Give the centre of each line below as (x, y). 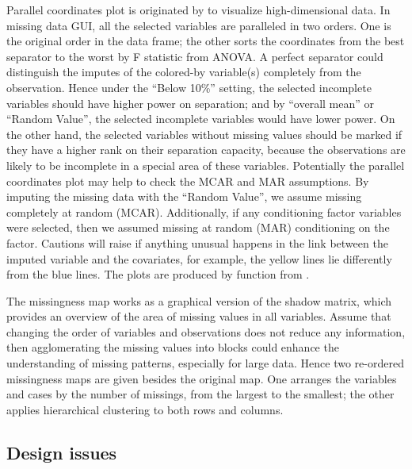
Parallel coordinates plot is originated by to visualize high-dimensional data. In (198, 10)
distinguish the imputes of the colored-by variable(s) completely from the (184, 72)
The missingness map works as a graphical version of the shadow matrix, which (199, 300)
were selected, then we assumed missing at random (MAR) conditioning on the (198, 227)
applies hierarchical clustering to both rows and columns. (145, 409)
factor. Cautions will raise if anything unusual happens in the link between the (197, 242)
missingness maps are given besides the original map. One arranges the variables (202, 378)
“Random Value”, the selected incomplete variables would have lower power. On (201, 119)
